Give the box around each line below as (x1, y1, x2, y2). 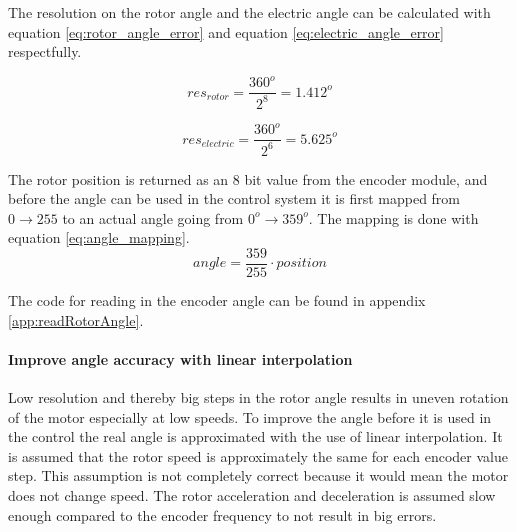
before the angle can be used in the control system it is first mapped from (8, 188, 461, 209)
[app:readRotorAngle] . (8, 309, 144, 330)
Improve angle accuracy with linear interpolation (8, 348, 353, 369)
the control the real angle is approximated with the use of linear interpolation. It (8, 426, 503, 447)
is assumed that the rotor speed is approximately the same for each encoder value (8, 445, 508, 466)
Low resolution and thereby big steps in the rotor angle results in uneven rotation (8, 387, 509, 408)
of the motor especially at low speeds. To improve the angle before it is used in (8, 406, 492, 427)
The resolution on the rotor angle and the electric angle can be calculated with (8, 2, 491, 22)
